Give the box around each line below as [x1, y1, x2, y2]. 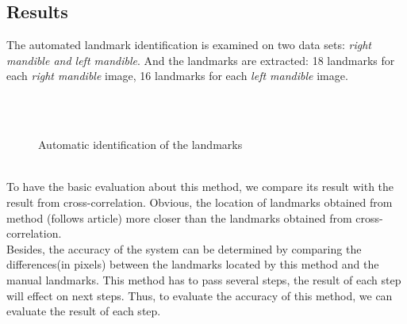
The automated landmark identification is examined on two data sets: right [6, 36, 371, 53]
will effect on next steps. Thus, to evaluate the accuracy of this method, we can [6, 287, 393, 303]
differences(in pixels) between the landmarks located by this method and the [6, 256, 379, 273]
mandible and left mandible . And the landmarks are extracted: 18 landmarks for [6, 51, 395, 68]
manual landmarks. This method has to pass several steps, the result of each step [6, 271, 401, 288]
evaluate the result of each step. [6, 303, 161, 319]
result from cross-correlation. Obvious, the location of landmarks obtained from [6, 193, 393, 210]
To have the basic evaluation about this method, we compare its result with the [6, 178, 394, 195]
